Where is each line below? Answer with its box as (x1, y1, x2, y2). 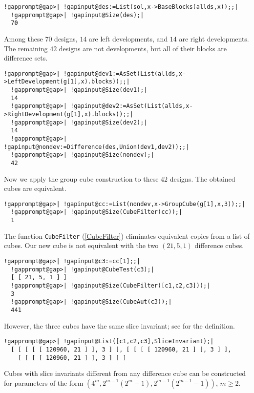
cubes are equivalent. (4, 183, 66, 193)
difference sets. (4, 53, 48, 63)
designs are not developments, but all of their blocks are (59, 43, 227, 53)
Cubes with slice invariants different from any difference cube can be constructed (4, 368, 246, 378)
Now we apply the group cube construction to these (4, 173, 159, 184)
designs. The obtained (169, 173, 235, 184)
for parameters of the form (4, 377, 84, 388)
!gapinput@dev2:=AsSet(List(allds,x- (70, 103, 193, 110)
